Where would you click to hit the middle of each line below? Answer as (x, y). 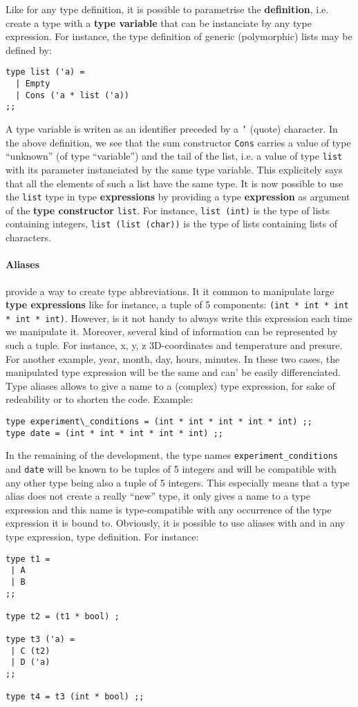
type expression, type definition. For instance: (102, 536)
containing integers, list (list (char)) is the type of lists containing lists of (172, 224)
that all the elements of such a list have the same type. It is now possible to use (175, 183)
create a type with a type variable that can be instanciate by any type (159, 22)
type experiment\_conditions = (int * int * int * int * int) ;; (159, 421)
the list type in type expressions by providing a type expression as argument (178, 197)
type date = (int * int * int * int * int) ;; (114, 433)
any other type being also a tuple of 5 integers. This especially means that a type (178, 482)
